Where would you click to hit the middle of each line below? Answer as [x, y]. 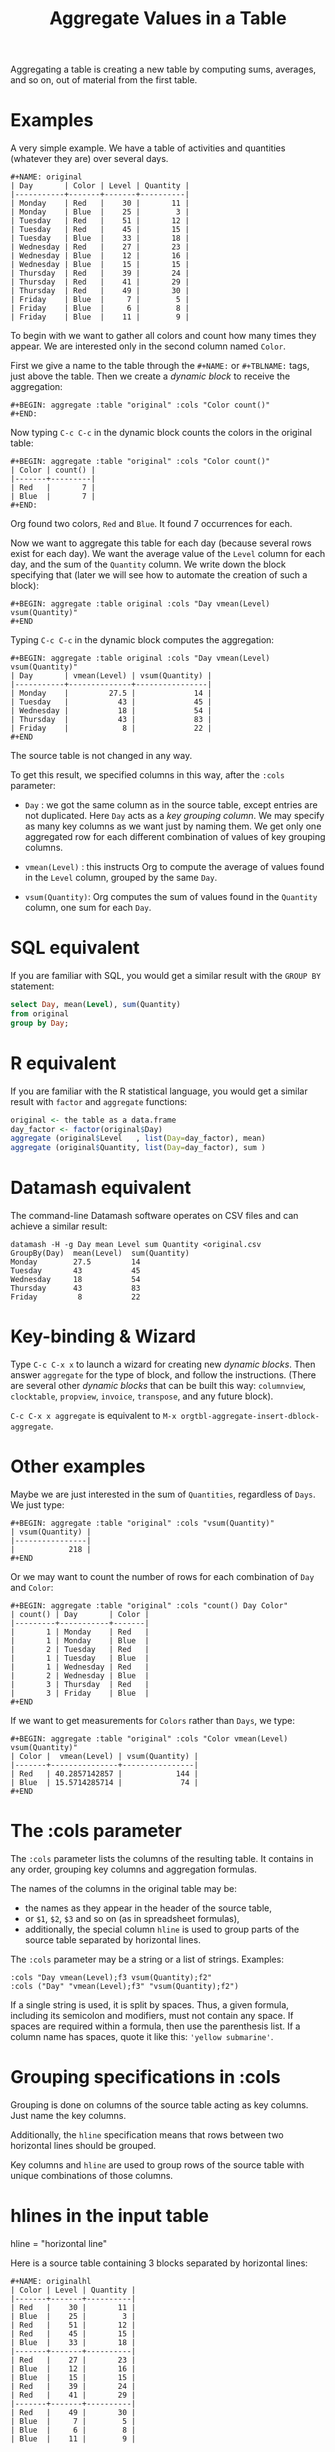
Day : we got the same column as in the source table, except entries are [171, 805]
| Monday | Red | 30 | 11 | [100, 203]
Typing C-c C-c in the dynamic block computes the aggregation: [142, 640]
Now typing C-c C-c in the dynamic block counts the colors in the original [161, 433]
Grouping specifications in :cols [146, 2077]
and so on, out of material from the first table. [104, 80]
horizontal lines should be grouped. [83, 2145]
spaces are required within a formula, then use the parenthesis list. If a [155, 2026]
